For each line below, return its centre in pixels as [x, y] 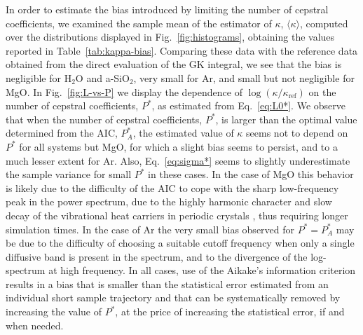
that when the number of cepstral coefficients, [104, 119]
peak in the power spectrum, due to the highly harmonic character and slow [169, 201]
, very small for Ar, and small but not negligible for [244, 77]
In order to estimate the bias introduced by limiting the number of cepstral [167, 9]
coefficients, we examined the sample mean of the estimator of [139, 23]
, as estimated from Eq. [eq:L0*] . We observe [248, 105]
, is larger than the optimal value [286, 119]
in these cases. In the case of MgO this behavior [251, 174]
